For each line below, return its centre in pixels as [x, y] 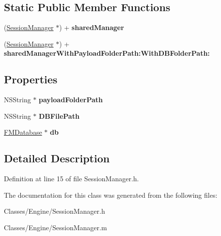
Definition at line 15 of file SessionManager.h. [71, 179]
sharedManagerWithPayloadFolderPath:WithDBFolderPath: [107, 53]
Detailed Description [57, 158]
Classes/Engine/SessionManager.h [55, 211]
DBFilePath [59, 116]
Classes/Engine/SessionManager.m [55, 227]
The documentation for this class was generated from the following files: [111, 195]
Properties [31, 79]
